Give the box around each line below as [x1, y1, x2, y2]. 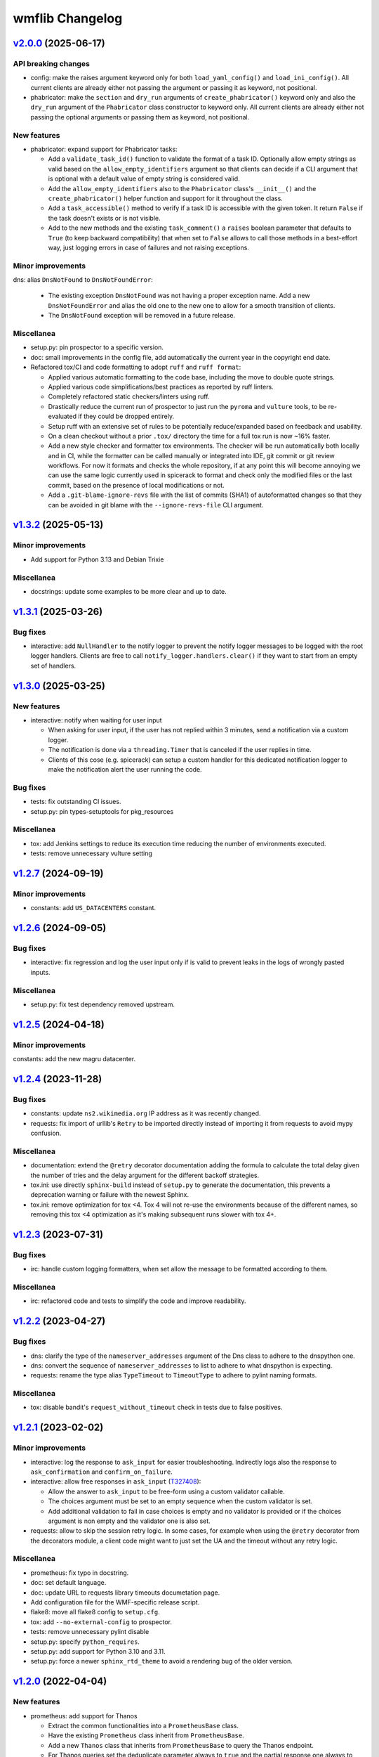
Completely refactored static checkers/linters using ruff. [48, 392, 210, 401]
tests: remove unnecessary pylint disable [30, 1628, 149, 1636]
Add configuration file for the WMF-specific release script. [30, 1598, 200, 1607]
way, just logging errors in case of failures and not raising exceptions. [48, 243, 249, 252]
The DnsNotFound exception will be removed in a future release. [48, 311, 235, 320]
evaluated [48, 412, 77, 421]
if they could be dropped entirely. [78, 412, 175, 421]
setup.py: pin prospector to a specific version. [30, 343, 164, 351]
